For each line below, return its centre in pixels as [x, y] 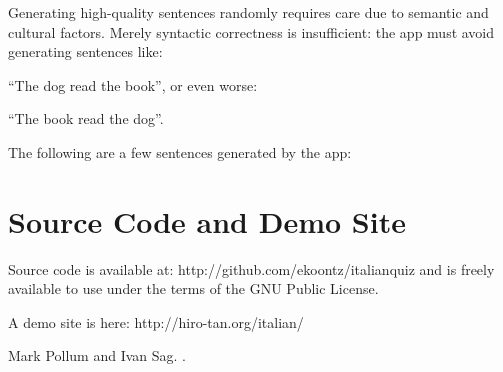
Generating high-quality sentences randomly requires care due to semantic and [248, 12]
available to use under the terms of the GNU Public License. [193, 288]
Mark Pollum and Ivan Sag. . [97, 355]
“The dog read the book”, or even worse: [133, 84]
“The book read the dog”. [86, 118]
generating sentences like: [85, 51]
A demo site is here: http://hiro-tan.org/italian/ [156, 321]
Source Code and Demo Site [207, 220]
